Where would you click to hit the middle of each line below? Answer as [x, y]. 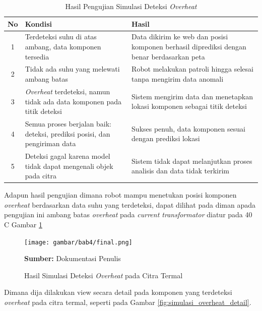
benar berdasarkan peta [168, 56]
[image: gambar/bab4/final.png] [78, 242]
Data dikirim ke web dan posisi [180, 37]
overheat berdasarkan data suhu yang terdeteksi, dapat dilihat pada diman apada [130, 204]
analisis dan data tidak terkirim [181, 171]
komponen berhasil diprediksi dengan [189, 47]
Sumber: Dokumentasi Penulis [73, 258]
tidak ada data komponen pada [73, 101]
